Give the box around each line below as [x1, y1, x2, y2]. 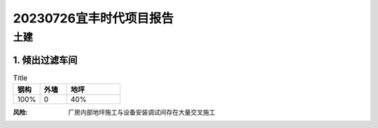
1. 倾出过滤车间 [13, 54, 78, 66]
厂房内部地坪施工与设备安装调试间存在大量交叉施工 [68, 108, 216, 117]
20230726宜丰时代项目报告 [13, 10, 174, 26]
